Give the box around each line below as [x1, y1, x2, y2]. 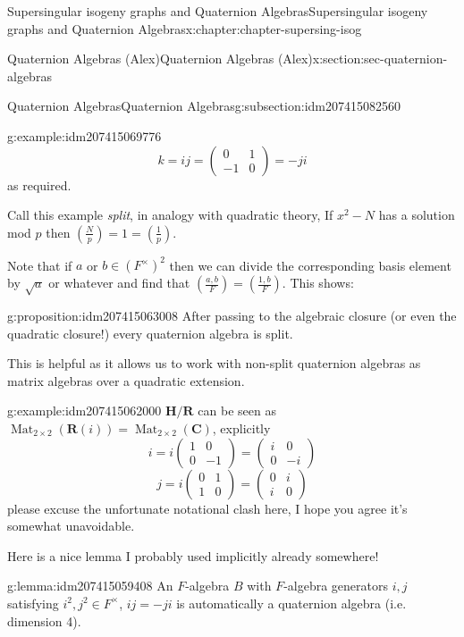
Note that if [7, 256, 72, 274]
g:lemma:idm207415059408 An [7, 576, 173, 595]
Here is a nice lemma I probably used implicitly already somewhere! [7, 546, 379, 565]
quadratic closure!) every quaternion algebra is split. [7, 323, 293, 342]
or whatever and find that [48, 273, 190, 292]
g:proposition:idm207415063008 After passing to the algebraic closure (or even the [7, 306, 457, 325]
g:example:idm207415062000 [7, 401, 162, 420]
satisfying [7, 593, 59, 612]
